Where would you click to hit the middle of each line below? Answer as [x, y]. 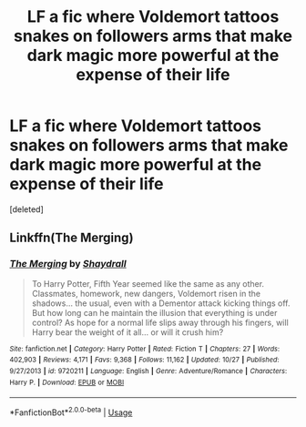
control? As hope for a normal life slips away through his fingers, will [160, 322]
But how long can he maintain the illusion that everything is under [154, 312]
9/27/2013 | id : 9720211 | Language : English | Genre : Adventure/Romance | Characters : [148, 371]
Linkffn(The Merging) [71, 238]
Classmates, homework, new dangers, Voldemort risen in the [146, 293]
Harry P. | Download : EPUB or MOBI [67, 382]
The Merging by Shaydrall [68, 264]
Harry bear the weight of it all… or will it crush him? [127, 332]
